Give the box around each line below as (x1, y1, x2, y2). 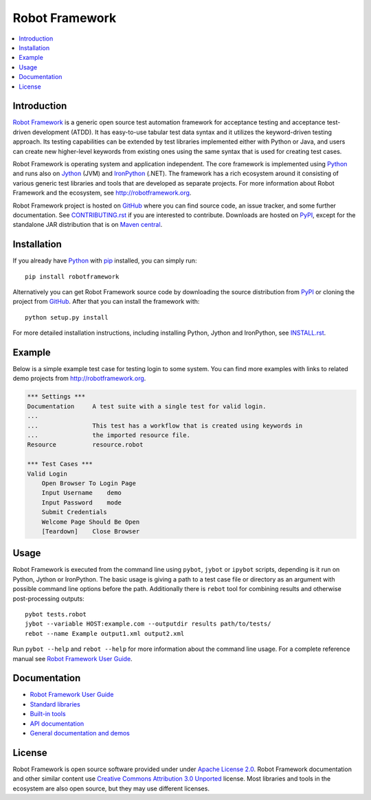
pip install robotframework (25, 272, 120, 280)
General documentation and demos (30, 729, 130, 737)
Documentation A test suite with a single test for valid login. (27, 402, 267, 410)
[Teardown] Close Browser (41, 527, 140, 535)
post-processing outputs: (12, 595, 85, 603)
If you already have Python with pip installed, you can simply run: (12, 256, 197, 265)
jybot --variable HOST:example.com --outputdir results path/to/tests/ (25, 620, 271, 628)
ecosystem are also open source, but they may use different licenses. (12, 784, 210, 792)
